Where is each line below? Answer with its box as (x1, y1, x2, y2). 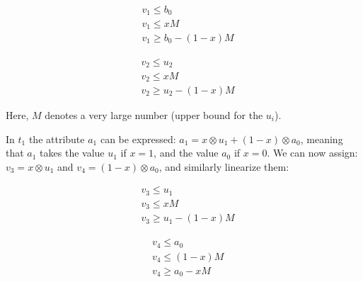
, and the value (154, 145, 219, 160)
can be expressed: (100, 131, 176, 146)
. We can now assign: (267, 145, 358, 160)
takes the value (40, 145, 105, 160)
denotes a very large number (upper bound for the (45, 108, 263, 122)
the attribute (28, 131, 85, 146)
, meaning (300, 131, 343, 146)
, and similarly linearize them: (159, 159, 289, 174)
